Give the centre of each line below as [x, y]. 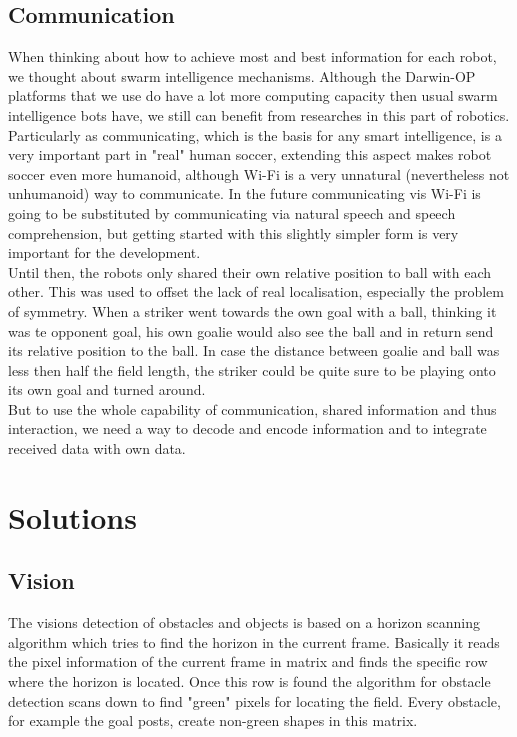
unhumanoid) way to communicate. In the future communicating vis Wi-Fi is [244, 193]
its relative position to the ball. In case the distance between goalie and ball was [254, 350]
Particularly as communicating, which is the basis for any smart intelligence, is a [255, 134]
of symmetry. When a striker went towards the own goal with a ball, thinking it [252, 310]
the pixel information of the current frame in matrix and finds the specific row [248, 661]
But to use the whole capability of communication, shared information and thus [252, 408]
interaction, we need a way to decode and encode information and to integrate [247, 428]
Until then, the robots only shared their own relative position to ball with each [250, 271]
